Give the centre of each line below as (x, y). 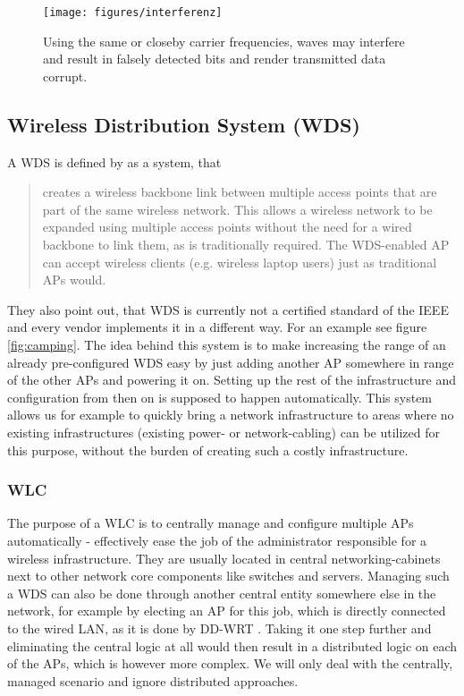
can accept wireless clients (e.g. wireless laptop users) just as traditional (240, 262)
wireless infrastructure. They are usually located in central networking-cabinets (224, 558)
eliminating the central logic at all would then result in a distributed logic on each (232, 645)
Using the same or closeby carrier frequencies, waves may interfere (224, 41)
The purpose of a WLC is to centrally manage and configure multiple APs (211, 523)
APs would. (74, 280)
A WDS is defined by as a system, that (114, 161)
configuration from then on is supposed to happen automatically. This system (220, 397)
